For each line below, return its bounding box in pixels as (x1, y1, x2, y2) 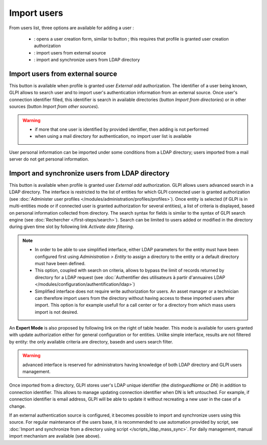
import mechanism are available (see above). (9, 433, 101, 439)
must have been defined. (35, 260, 86, 266)
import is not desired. (35, 309, 79, 315)
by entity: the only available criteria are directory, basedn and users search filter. (9, 338, 173, 344)
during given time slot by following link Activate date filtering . (9, 223, 134, 230)
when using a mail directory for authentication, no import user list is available (35, 133, 192, 139)
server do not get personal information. (9, 156, 89, 162)
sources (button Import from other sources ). (9, 104, 99, 110)
